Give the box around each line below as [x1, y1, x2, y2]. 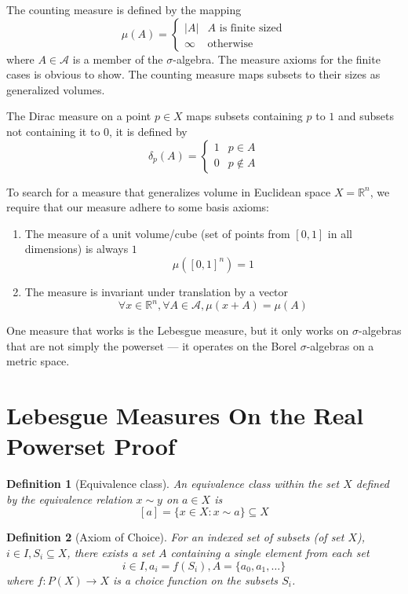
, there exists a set [67, 544, 155, 560]
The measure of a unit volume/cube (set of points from [24, 225, 290, 241]
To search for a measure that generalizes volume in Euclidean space [6, 183, 331, 200]
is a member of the [72, 50, 163, 67]
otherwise [207, 38, 253, 49]
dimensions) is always [24, 240, 129, 257]
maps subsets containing [186, 108, 303, 124]
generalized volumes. [6, 81, 105, 97]
